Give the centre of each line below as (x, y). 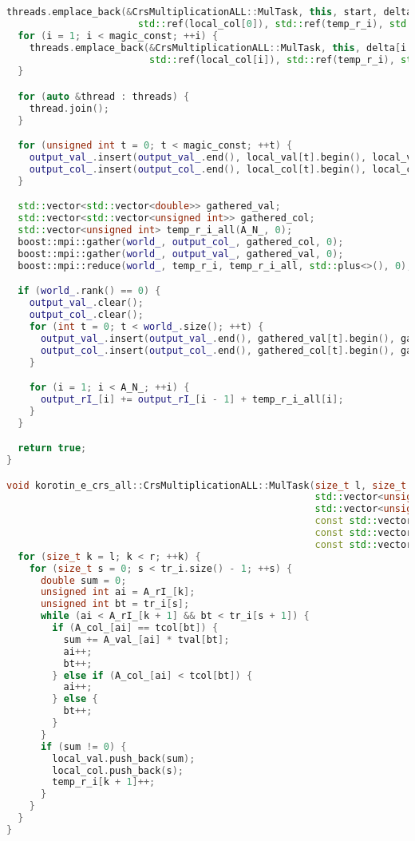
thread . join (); (69, 108)
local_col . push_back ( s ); (118, 770)
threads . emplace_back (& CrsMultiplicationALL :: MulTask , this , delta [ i (218, 48)
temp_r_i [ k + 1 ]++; (104, 782)
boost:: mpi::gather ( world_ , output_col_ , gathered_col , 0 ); (181, 242)
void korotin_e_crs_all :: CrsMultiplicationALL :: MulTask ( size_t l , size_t (207, 485)
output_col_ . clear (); (86, 315)
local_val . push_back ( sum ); (124, 758)
